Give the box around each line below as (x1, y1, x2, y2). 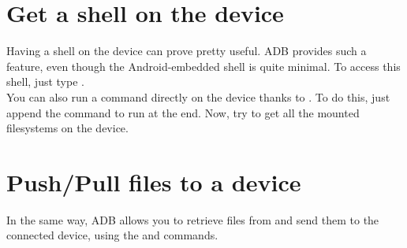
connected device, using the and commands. (6, 227, 218, 243)
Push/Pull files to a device (6, 165, 301, 198)
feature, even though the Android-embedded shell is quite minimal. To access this (6, 57, 401, 74)
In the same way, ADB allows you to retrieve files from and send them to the (6, 211, 379, 228)
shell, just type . (6, 73, 84, 90)
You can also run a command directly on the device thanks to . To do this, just (6, 88, 390, 105)
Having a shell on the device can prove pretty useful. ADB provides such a (6, 43, 367, 59)
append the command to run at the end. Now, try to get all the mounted (6, 104, 360, 120)
